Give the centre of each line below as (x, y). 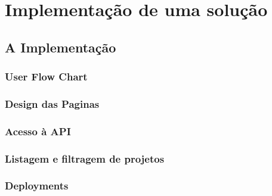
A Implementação (61, 47)
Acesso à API (38, 131)
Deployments (37, 186)
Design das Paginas (52, 103)
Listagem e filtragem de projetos (85, 158)
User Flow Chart (46, 77)
